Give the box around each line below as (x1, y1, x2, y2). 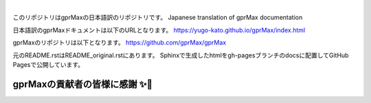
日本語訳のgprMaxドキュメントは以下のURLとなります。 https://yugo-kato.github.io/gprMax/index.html (12, 26, 306, 34)
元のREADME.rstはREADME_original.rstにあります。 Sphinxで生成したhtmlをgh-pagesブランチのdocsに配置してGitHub (12, 51, 349, 59)
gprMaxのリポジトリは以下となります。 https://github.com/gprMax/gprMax (12, 38, 227, 47)
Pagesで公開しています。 (12, 60, 85, 68)
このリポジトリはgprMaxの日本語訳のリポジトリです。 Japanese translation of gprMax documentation (12, 14, 303, 22)
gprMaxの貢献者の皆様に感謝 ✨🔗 (12, 78, 153, 90)
